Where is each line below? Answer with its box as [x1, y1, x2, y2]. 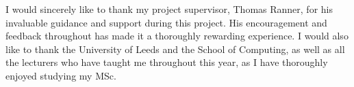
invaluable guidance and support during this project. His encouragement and [5, 15, 327, 29]
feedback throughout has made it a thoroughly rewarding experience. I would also [5, 29, 349, 43]
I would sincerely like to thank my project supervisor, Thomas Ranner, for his [5, 2, 333, 16]
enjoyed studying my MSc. [5, 68, 116, 82]
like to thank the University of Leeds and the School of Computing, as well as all [5, 41, 345, 56]
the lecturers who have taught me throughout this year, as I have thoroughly [5, 55, 328, 69]
